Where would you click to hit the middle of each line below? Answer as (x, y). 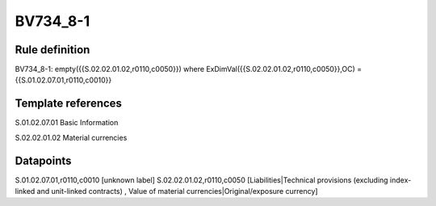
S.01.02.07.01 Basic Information (67, 123)
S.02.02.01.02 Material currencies (71, 137)
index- (400, 180)
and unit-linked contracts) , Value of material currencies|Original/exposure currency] (177, 191)
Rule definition (52, 50)
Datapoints (43, 160)
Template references (69, 104)
